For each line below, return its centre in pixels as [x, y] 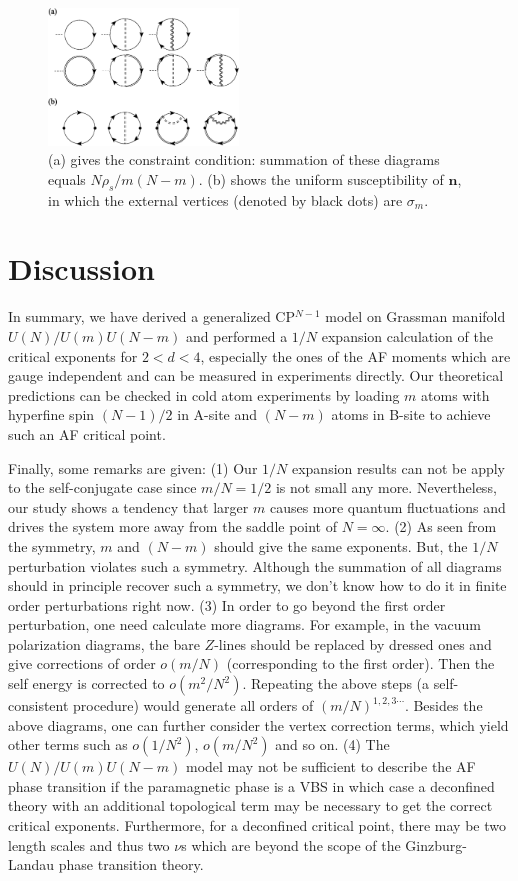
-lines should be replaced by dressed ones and [353, 643]
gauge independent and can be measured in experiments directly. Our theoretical [256, 375]
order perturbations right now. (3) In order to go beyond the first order [227, 604]
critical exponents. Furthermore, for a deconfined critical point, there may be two [257, 825]
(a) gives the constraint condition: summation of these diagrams [244, 159]
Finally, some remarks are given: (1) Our [133, 467]
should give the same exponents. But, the [341, 545]
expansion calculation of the [407, 335]
